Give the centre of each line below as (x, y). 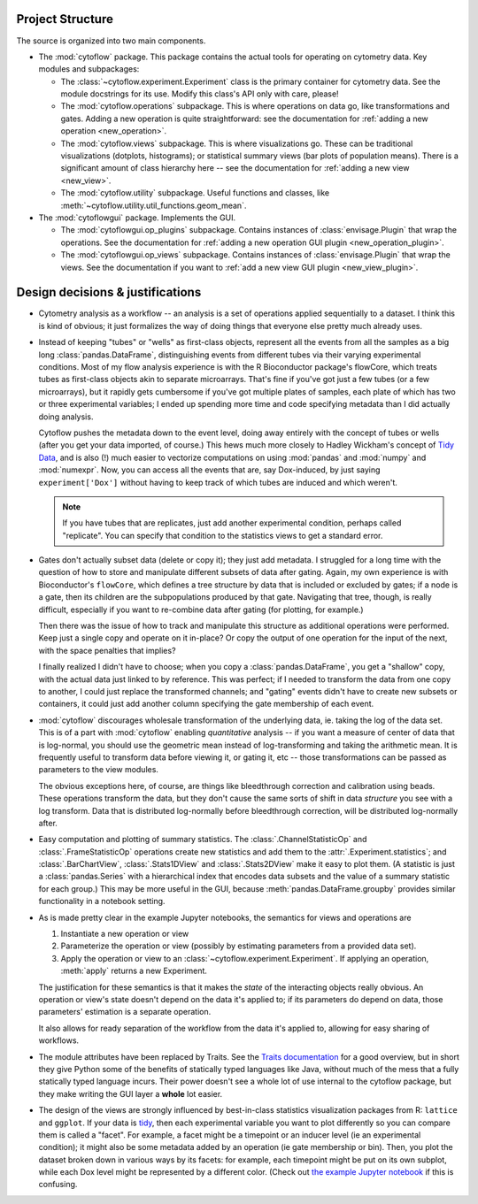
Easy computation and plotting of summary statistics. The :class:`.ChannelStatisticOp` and (203, 840)
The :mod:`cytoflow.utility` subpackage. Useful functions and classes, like (195, 193)
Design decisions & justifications (109, 292)
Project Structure (65, 19)
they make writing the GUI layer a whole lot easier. (131, 1093)
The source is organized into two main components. (111, 41)
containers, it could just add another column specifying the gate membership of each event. (206, 704)
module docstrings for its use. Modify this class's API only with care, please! (200, 94)
